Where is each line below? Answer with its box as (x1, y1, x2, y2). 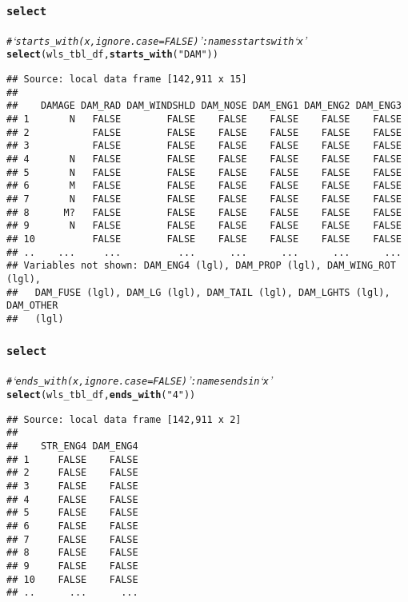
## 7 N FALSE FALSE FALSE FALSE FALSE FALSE (6, 193, 402, 205)
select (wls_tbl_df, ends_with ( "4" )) (6, 389, 196, 401)
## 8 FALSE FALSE (6, 547, 138, 559)
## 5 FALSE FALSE (6, 507, 138, 519)
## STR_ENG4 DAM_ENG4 (6, 440, 138, 452)
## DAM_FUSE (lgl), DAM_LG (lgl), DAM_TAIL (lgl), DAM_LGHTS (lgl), (6, 286, 390, 298)
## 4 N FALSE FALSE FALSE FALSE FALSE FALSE (6, 153, 402, 165)
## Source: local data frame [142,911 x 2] (6, 413, 242, 425)
